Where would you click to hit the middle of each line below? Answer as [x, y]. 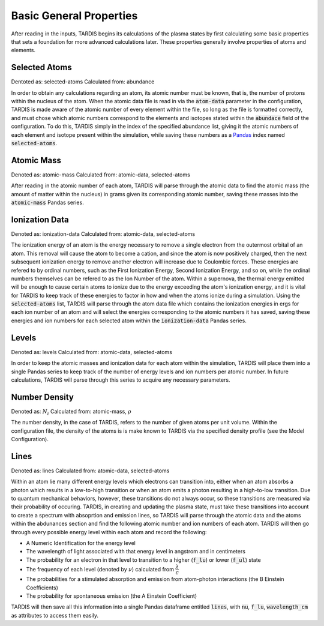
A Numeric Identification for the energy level [81, 543]
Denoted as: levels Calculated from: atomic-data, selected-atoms [91, 352]
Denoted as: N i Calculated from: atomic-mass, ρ [71, 412]
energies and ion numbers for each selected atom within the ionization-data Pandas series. [129, 321]
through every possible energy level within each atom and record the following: [109, 532]
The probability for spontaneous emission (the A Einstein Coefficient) [112, 596]
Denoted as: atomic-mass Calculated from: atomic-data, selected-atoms [100, 175]
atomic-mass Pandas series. [47, 203]
